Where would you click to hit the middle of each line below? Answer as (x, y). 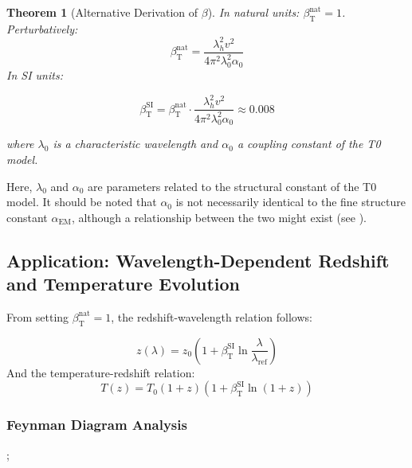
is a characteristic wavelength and (135, 144)
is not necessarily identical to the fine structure (290, 202)
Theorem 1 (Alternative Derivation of (102, 12)
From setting (38, 316)
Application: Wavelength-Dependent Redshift (198, 260)
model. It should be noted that (82, 202)
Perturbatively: (42, 28)
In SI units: (35, 75)
